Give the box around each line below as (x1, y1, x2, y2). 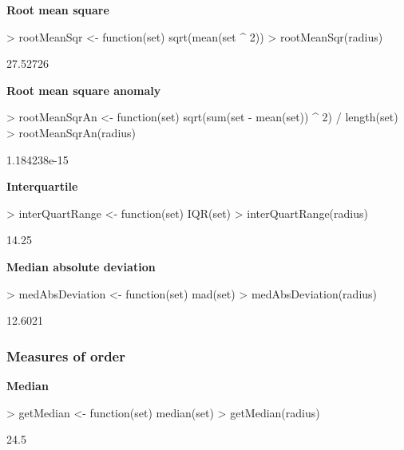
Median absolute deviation (6, 258, 156, 274)
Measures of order (6, 345, 125, 365)
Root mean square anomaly (6, 81, 161, 98)
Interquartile (6, 178, 78, 195)
